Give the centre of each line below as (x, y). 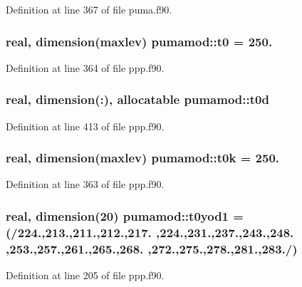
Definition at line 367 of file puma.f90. (89, 9)
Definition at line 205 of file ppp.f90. (85, 275)
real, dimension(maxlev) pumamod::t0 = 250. (139, 41)
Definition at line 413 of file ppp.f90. (85, 126)
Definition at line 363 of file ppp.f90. (85, 184)
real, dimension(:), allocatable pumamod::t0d (137, 99)
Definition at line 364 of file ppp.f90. (85, 67)
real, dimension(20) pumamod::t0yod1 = (125, 215)
